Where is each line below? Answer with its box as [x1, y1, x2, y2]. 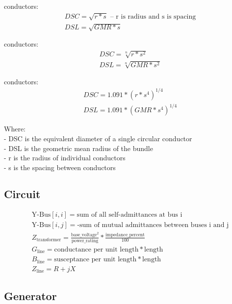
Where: [4, 124, 26, 134]
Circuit [4, 186, 41, 201]
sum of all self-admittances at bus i [77, 211, 182, 218]
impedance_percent [105, 232, 145, 238]
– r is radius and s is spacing [110, 13, 196, 21]
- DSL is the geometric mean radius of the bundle [4, 143, 153, 153]
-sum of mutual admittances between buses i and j [77, 221, 229, 228]
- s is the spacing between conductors [4, 162, 116, 172]
